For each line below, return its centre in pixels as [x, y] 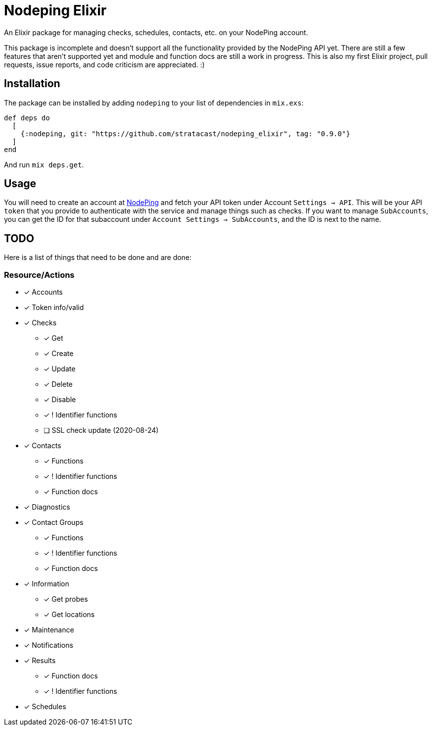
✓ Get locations [69, 615]
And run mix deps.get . [44, 164]
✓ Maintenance [49, 630]
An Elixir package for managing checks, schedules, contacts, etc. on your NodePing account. [156, 32]
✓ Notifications [48, 645]
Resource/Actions [39, 275]
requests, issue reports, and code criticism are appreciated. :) [104, 64]
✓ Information [47, 584]
